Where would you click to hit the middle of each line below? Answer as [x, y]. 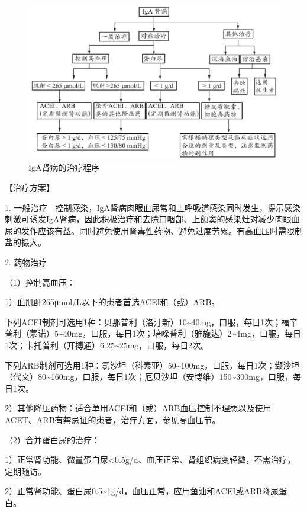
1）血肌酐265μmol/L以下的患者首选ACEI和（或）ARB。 [112, 302]
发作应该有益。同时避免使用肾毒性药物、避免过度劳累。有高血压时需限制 [162, 230]
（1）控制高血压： [40, 282]
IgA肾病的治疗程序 [64, 167]
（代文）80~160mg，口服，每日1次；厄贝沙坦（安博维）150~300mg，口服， [149, 377]
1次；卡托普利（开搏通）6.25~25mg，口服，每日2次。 [107, 345]
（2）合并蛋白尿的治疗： [52, 439]
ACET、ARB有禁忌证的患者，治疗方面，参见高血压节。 [113, 419]
